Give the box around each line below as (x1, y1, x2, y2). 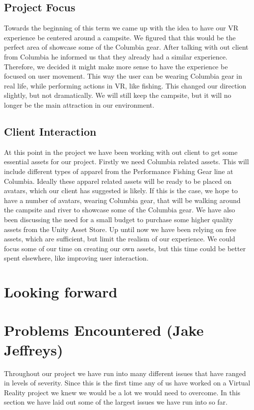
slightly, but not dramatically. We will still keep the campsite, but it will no (4, 90, 231, 100)
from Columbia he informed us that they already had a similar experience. (4, 51, 228, 61)
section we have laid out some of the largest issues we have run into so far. (4, 397, 228, 407)
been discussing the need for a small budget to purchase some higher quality (4, 214, 233, 224)
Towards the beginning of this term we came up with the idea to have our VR (4, 23, 238, 33)
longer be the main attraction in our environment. (4, 99, 154, 110)
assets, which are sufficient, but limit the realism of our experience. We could (4, 234, 235, 244)
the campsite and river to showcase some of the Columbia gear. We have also (4, 205, 235, 215)
